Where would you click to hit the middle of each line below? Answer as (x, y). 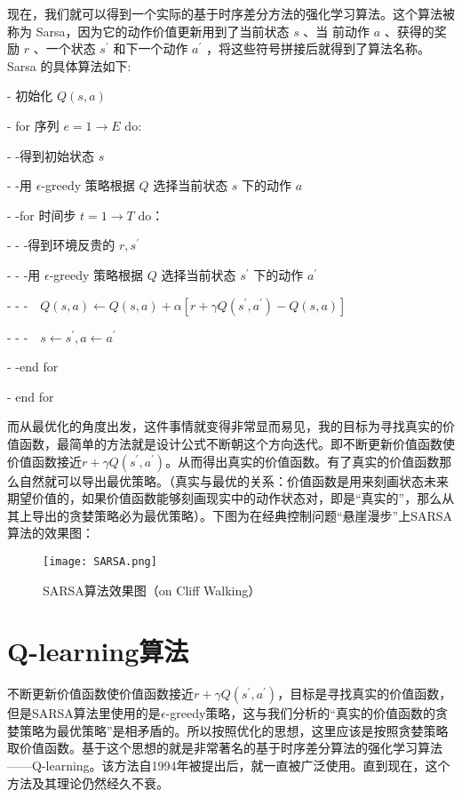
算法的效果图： (51, 533)
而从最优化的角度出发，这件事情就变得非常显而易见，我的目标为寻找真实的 (225, 426)
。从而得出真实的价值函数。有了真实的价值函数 (303, 461)
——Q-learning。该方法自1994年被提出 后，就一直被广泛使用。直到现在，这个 (229, 766)
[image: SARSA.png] (100, 561)
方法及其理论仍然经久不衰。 (88, 782)
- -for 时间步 (42, 215)
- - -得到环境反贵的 (61, 245)
